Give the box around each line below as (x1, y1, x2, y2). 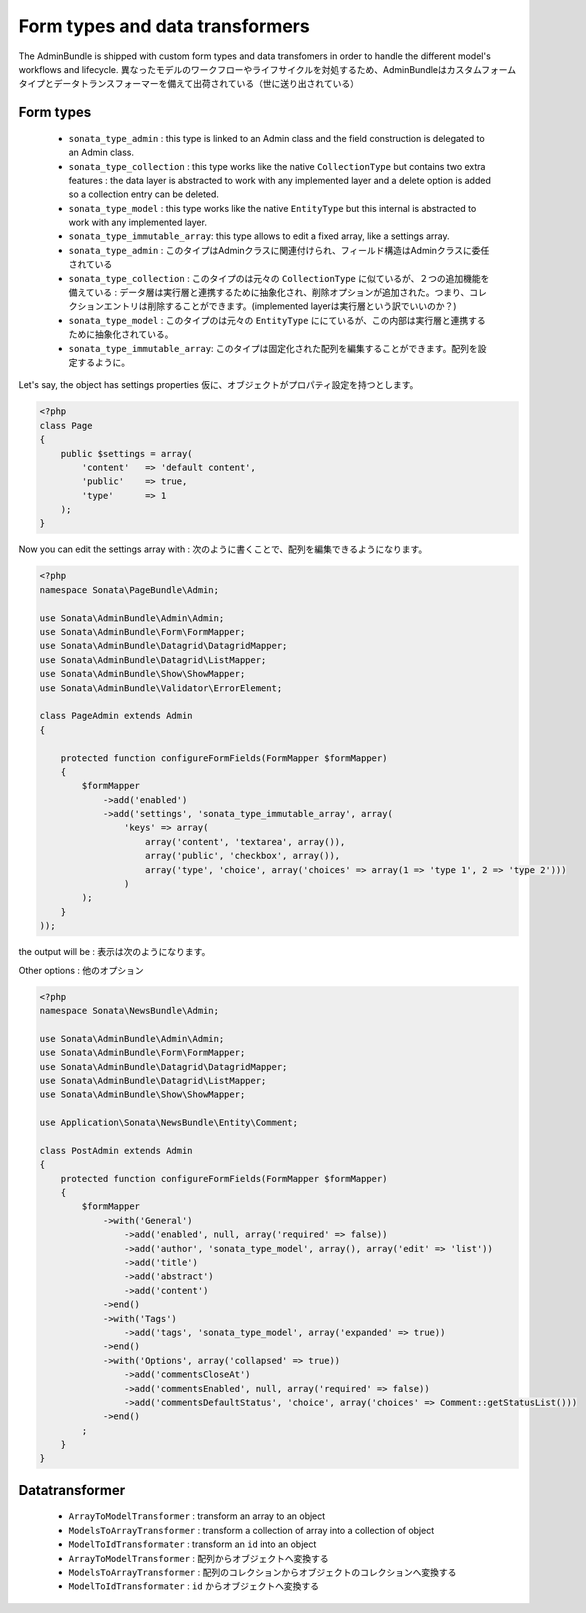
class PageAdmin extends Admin (39, 710, 194, 722)
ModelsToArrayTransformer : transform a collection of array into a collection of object (68, 1524, 435, 1536)
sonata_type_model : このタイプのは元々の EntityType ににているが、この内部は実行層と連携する (68, 314, 487, 326)
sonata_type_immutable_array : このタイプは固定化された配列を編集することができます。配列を (68, 342, 479, 354)
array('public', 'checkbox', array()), (145, 850, 341, 862)
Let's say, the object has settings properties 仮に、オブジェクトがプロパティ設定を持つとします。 (18, 379, 419, 391)
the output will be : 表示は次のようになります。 (18, 946, 211, 958)
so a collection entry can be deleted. (68, 188, 220, 200)
